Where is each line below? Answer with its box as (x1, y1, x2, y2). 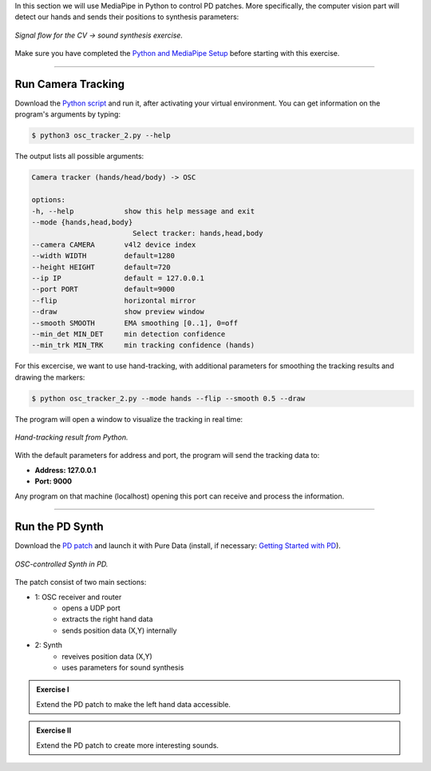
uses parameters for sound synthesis (61, 663, 184, 672)
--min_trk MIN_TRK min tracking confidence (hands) (31, 340, 255, 350)
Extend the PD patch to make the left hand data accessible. (36, 699, 231, 709)
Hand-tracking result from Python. (14, 432, 129, 443)
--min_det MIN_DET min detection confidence (31, 329, 226, 339)
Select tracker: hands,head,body (132, 229, 263, 238)
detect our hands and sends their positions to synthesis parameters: (14, 12, 239, 22)
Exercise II (36, 725, 72, 735)
